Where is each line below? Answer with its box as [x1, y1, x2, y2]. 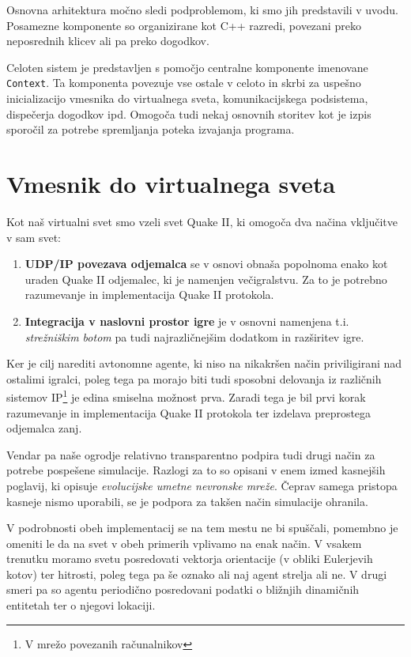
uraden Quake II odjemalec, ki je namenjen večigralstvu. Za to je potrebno [25, 270, 387, 287]
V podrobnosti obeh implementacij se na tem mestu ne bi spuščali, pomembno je [6, 519, 398, 536]
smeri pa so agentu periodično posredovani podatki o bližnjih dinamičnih [6, 581, 360, 598]
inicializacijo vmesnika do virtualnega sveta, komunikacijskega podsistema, [6, 90, 368, 107]
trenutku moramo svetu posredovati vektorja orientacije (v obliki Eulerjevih [6, 550, 373, 567]
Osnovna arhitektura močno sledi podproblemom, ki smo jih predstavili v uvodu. [6, 2, 398, 17]
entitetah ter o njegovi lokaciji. [6, 597, 156, 614]
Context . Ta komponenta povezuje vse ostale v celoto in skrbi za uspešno [6, 74, 361, 91]
